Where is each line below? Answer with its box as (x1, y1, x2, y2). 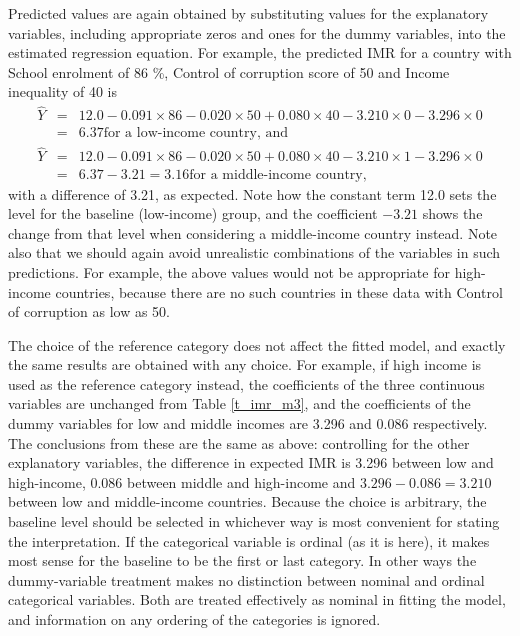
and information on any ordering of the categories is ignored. (8, 609, 381, 629)
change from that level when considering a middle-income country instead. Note (8, 222, 498, 243)
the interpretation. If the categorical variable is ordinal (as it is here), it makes (8, 530, 490, 551)
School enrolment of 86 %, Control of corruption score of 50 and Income (8, 61, 450, 82)
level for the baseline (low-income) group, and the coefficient (8, 203, 378, 224)
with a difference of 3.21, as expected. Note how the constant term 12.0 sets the (8, 183, 497, 204)
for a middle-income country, (189, 167, 367, 182)
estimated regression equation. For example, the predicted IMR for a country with (8, 42, 512, 63)
